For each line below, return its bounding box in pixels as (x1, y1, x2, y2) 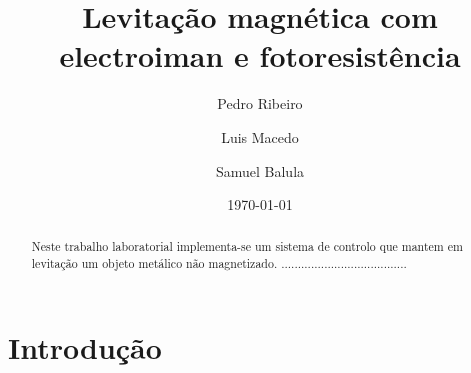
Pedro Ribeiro (217, 93, 303, 114)
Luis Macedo (221, 126, 299, 147)
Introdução (8, 326, 162, 367)
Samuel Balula (215, 160, 305, 181)
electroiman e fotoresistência (59, 35, 461, 76)
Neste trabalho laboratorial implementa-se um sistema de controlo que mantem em (31, 238, 463, 255)
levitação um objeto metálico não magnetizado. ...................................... (31, 255, 407, 272)
